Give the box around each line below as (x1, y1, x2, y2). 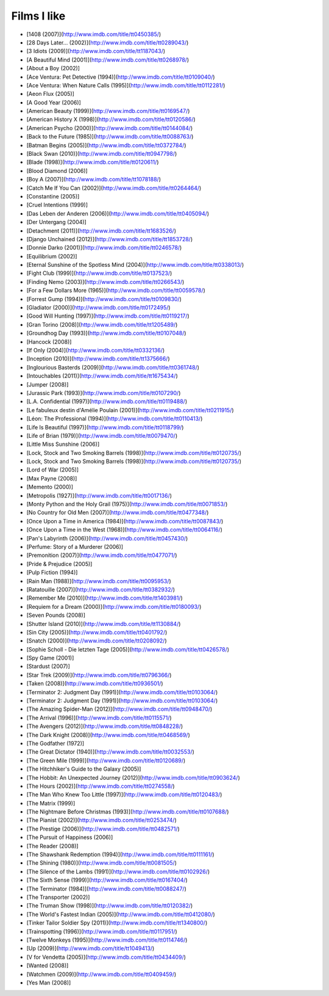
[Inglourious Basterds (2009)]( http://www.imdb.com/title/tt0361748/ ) (26, 363, 200, 371)
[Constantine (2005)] (26, 192, 80, 200)
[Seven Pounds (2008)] (26, 611, 85, 619)
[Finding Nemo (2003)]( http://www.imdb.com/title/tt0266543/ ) (26, 278, 185, 285)
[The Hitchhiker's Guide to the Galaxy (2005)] (26, 765, 141, 772)
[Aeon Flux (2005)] (26, 90, 74, 98)
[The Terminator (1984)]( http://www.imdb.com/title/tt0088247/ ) (26, 885, 187, 892)
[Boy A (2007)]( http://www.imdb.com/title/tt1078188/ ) (26, 176, 161, 183)
